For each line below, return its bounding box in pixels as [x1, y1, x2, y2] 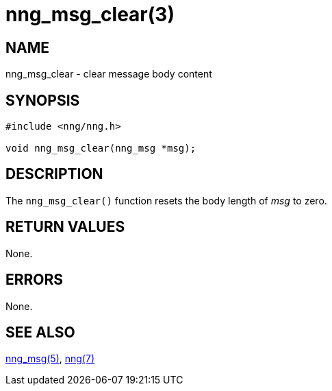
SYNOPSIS [5, 91, 80, 109]
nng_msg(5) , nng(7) [5, 353, 94, 365]
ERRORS [5, 271, 64, 289]
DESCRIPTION [5, 165, 103, 183]
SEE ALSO [5, 323, 75, 341]
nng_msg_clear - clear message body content [5, 68, 212, 80]
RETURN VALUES [5, 218, 125, 236]
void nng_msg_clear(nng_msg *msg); [5, 143, 196, 154]
